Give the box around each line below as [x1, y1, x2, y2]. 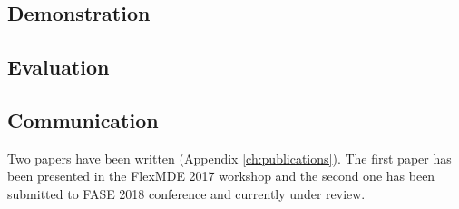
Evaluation [7, 53, 110, 81]
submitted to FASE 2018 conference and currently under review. [7, 184, 366, 203]
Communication [7, 105, 159, 134]
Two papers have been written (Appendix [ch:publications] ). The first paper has [7, 148, 452, 167]
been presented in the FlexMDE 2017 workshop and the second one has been [7, 166, 435, 185]
